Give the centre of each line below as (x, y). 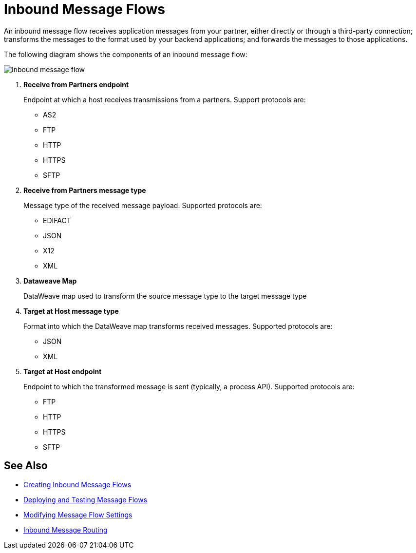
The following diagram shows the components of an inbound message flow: (126, 54)
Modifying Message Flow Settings (78, 515)
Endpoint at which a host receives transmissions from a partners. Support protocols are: (165, 99)
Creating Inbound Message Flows (77, 484)
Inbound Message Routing (66, 530)
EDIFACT (57, 220)
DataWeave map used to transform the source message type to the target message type (165, 296)
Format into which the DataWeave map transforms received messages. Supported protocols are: (178, 326)
